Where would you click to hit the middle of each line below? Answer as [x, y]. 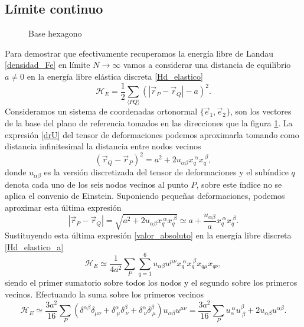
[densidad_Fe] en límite [48, 65]
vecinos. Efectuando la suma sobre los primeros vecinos [104, 294]
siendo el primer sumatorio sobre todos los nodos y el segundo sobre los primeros [151, 282]
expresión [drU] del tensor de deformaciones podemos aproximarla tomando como [152, 134]
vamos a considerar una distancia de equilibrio [207, 65]
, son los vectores [261, 111]
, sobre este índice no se [239, 184]
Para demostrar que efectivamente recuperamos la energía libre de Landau [139, 53]
